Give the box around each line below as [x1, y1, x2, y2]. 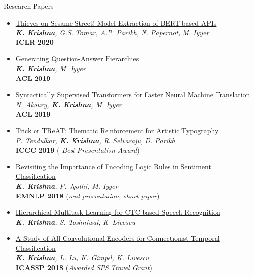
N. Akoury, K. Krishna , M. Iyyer [15, 99, 122, 109]
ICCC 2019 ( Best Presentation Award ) [15, 145, 140, 155]
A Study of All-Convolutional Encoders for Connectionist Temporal [15, 233, 220, 243]
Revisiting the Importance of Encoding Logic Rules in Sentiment [15, 161, 211, 171]
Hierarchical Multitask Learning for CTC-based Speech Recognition [15, 207, 220, 217]
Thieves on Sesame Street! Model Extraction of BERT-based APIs [15, 17, 217, 28]
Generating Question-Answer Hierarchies [15, 53, 139, 64]
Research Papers [4, 1, 54, 11]
